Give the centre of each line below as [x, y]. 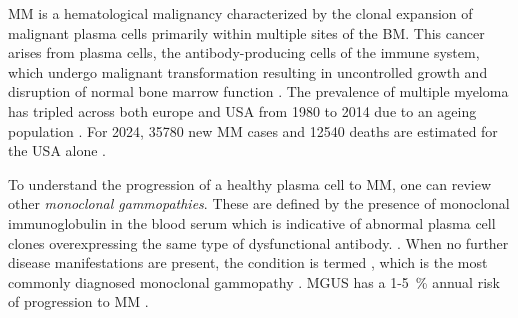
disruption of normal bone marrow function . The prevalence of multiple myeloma [258, 91]
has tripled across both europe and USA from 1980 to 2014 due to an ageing [242, 110]
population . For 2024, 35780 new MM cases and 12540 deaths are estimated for [253, 130]
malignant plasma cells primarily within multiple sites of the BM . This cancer [246, 32]
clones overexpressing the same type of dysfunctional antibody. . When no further [258, 242]
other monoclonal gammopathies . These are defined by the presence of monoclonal [259, 203]
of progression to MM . [78, 301]
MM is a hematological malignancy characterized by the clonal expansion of [240, 13]
